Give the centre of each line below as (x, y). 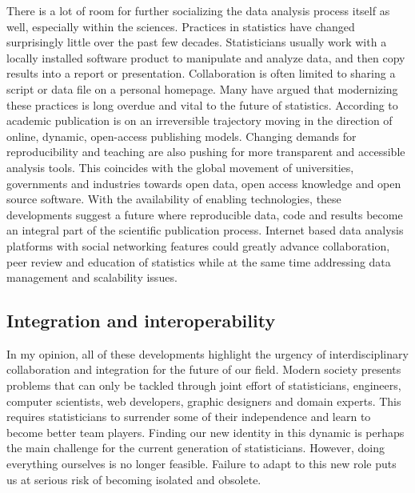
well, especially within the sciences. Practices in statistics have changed (181, 26)
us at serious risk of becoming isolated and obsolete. (134, 479)
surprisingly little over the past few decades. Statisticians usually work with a (197, 42)
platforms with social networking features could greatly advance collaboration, (198, 245)
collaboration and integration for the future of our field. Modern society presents (204, 369)
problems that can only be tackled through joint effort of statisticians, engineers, (204, 385)
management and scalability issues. (92, 277)
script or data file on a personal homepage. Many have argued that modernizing (202, 88)
